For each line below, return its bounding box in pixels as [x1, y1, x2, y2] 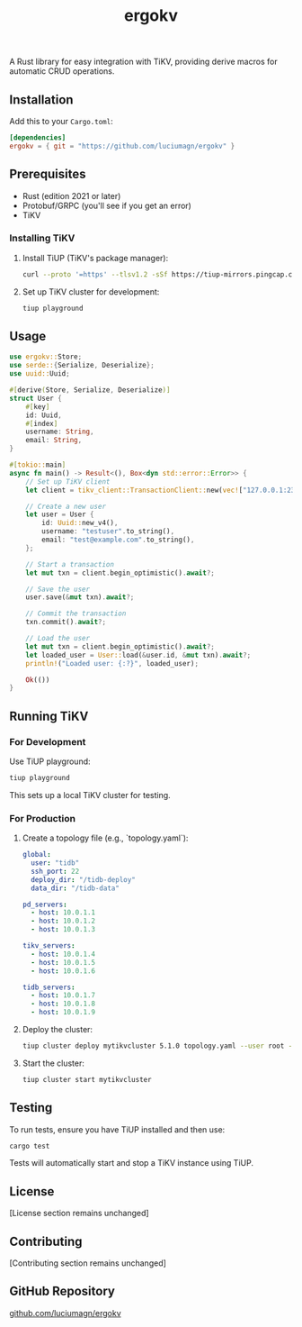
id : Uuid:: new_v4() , [41, 519, 119, 528]
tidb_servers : [22, 983, 75, 992]
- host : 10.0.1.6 [31, 966, 96, 976]
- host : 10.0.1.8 [31, 999, 96, 1009]
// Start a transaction [25, 559, 115, 568]
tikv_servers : [22, 941, 75, 950]
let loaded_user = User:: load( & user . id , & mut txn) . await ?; [25, 650, 252, 659]
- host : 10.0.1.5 [31, 958, 96, 967]
